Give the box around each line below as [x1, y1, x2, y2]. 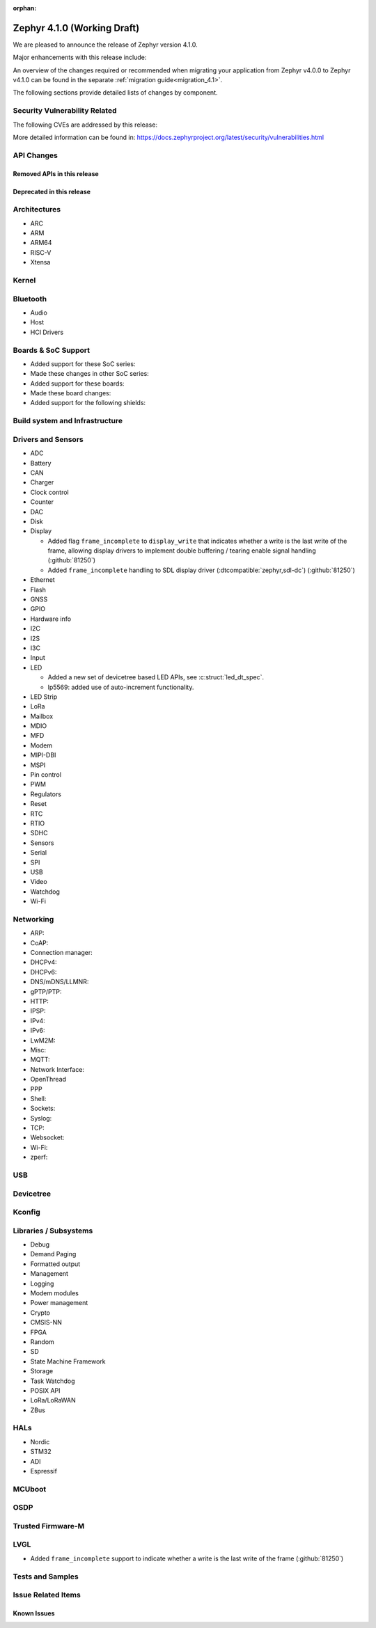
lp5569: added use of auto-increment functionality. [47, 683, 194, 691]
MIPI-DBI [30, 751, 56, 759]
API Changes [13, 150, 58, 160]
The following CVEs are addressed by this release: [13, 120, 158, 129]
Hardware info [30, 615, 72, 623]
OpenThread [30, 1075, 66, 1084]
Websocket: [30, 1133, 65, 1141]
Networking [13, 914, 54, 924]
